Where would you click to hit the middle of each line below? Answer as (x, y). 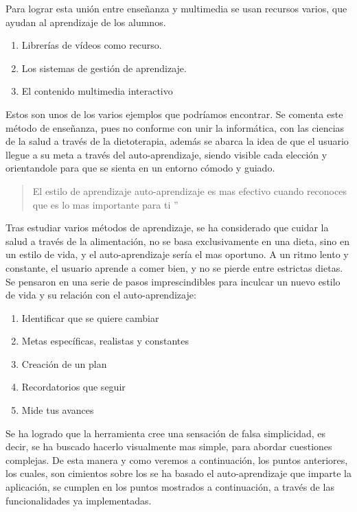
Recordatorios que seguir (73, 387)
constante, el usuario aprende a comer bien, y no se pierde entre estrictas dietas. (174, 267)
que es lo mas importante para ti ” (105, 204)
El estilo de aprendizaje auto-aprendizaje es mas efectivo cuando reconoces (189, 190)
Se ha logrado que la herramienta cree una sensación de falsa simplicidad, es (166, 433)
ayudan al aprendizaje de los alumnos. (86, 22)
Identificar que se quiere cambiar (90, 317)
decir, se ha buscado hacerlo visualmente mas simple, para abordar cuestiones (169, 446)
